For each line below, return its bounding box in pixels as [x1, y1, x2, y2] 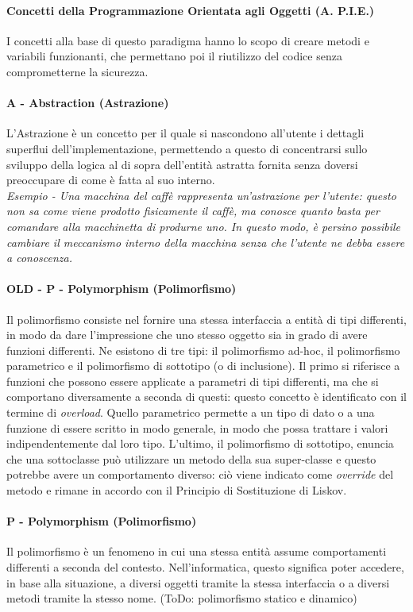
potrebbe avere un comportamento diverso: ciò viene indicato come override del [6, 466, 394, 483]
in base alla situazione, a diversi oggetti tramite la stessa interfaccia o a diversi [6, 574, 390, 591]
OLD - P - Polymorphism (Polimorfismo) [6, 280, 237, 297]
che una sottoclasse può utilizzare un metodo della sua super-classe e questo [6, 450, 376, 467]
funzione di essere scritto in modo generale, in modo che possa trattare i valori [6, 419, 388, 436]
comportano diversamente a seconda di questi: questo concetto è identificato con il [6, 388, 407, 405]
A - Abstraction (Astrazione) [6, 94, 169, 111]
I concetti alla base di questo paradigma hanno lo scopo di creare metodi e [6, 32, 369, 48]
